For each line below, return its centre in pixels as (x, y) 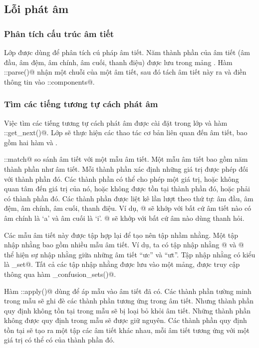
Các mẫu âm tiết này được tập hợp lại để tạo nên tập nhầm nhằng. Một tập (121, 235)
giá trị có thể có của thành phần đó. (59, 340)
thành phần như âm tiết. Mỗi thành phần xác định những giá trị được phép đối (126, 168)
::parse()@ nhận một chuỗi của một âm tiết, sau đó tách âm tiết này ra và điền (125, 72)
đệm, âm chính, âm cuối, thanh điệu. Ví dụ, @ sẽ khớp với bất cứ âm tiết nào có (128, 208)
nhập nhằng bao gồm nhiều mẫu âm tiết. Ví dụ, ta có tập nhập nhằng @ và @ (124, 245)
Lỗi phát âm (36, 9)
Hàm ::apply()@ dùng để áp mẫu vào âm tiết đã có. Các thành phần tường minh (128, 291)
